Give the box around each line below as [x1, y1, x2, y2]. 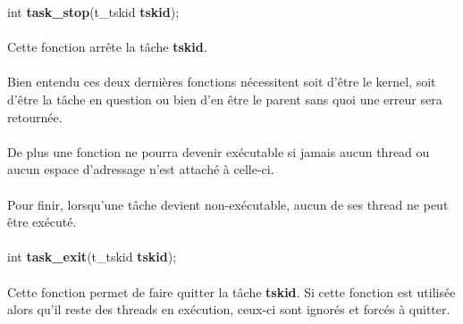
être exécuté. [7, 212, 77, 231]
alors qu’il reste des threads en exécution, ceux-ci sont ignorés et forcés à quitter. [7, 300, 450, 319]
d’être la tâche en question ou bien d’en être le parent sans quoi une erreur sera [7, 89, 442, 108]
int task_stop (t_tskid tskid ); [7, 3, 180, 21]
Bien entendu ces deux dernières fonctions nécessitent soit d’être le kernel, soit [7, 72, 436, 91]
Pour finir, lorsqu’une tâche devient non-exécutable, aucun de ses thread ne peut [7, 195, 449, 213]
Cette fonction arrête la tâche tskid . [7, 37, 207, 56]
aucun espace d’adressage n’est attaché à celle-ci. [7, 160, 274, 179]
